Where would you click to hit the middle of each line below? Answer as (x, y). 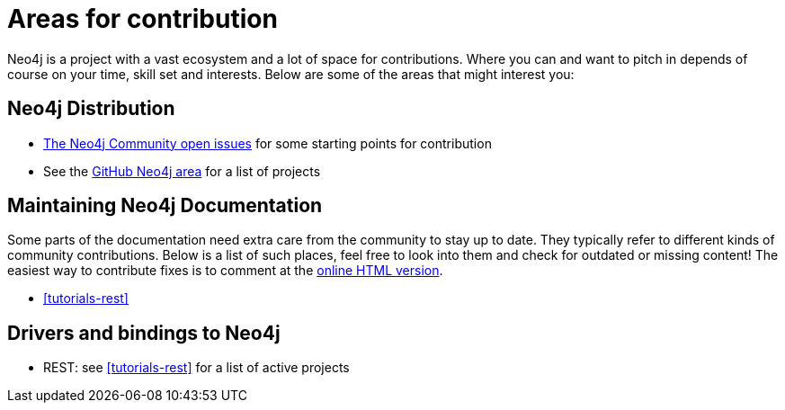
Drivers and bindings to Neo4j (144, 333)
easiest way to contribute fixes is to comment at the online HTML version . (225, 271)
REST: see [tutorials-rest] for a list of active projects (196, 368)
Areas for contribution (143, 19)
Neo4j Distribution (91, 109)
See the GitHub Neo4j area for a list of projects (182, 171)
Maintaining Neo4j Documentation (165, 206)
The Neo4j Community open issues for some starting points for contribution (268, 143)
